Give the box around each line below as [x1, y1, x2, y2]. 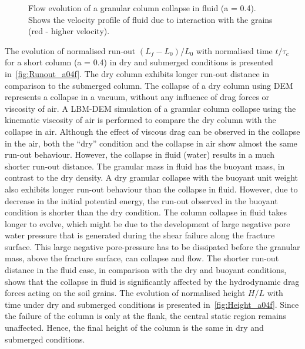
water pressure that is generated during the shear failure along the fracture [5, 229, 275, 241]
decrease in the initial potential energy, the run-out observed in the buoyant [5, 194, 278, 207]
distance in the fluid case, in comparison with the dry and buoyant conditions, [5, 264, 287, 276]
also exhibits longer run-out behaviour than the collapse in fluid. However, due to [5, 182, 298, 195]
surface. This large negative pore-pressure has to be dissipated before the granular [5, 240, 300, 252]
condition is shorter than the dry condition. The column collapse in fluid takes [5, 206, 287, 218]
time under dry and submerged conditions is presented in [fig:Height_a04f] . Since [5, 298, 299, 310]
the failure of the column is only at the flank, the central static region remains [5, 310, 287, 322]
